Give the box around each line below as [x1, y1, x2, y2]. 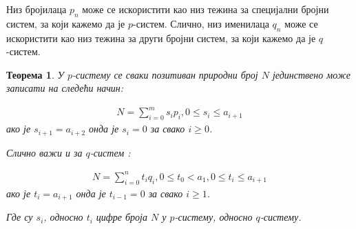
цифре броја [96, 210, 147, 224]
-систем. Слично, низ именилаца [133, 16, 269, 30]
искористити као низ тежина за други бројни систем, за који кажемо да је [6, 30, 316, 45]
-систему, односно [174, 210, 253, 224]
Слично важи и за [6, 145, 83, 159]
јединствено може [272, 67, 350, 81]
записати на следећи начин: [6, 81, 124, 95]
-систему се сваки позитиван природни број [72, 67, 258, 81]
